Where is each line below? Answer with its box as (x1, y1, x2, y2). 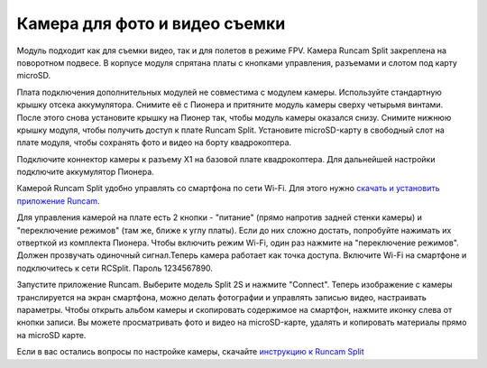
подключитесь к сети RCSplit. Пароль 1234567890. (16, 262, 214, 273)
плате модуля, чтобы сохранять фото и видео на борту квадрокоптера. (16, 137, 292, 148)
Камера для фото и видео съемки (16, 14, 286, 33)
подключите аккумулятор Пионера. (16, 167, 155, 178)
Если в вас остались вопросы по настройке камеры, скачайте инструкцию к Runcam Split (16, 346, 364, 357)
